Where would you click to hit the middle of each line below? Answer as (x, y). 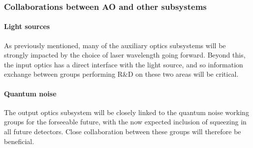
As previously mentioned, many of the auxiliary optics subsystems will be (115, 45)
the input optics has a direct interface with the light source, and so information (124, 64)
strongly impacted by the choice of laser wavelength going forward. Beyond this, (125, 55)
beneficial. (19, 141)
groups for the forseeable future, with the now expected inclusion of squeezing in (125, 122)
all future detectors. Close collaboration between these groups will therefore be (123, 131)
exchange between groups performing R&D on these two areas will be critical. (121, 74)
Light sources (27, 26)
